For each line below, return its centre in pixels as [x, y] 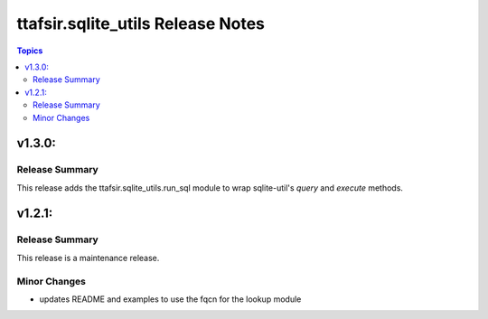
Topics [30, 51]
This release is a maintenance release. [88, 258]
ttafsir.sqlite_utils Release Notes [141, 23]
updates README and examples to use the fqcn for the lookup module [170, 299]
